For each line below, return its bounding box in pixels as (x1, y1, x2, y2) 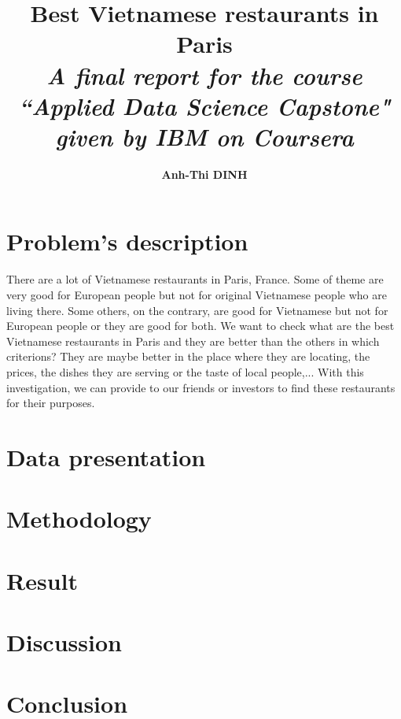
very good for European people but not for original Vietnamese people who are (6, 287, 387, 302)
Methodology (6, 502, 152, 535)
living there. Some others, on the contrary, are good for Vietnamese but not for (6, 302, 388, 318)
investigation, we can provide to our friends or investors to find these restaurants (6, 379, 395, 395)
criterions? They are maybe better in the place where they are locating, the (6, 348, 370, 365)
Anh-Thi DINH (161, 165, 248, 182)
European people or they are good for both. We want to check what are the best (6, 317, 395, 334)
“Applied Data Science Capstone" (18, 89, 391, 122)
